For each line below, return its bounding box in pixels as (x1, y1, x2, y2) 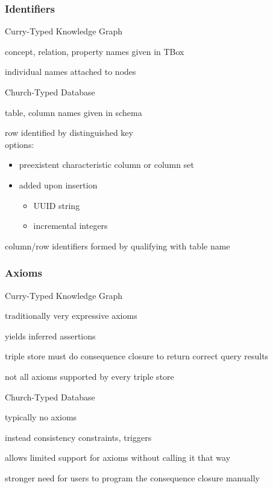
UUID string (33, 199, 80, 211)
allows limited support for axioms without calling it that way (5, 451, 231, 464)
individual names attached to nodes (5, 65, 136, 78)
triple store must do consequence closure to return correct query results (5, 350, 269, 362)
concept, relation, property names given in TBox (5, 45, 184, 57)
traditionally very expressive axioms (5, 309, 137, 322)
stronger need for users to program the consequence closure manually (5, 471, 260, 484)
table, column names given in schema (5, 106, 142, 118)
